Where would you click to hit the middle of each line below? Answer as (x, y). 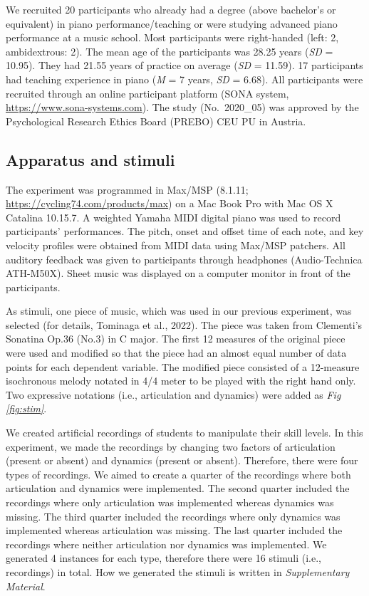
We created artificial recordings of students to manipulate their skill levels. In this (184, 433)
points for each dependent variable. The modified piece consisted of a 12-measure (183, 366)
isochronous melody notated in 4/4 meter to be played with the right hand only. (181, 381)
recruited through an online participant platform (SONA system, (147, 93)
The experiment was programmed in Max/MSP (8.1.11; (127, 189)
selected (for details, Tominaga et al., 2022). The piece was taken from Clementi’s (184, 324)
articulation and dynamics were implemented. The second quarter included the (178, 488)
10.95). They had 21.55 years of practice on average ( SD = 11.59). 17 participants (184, 65)
